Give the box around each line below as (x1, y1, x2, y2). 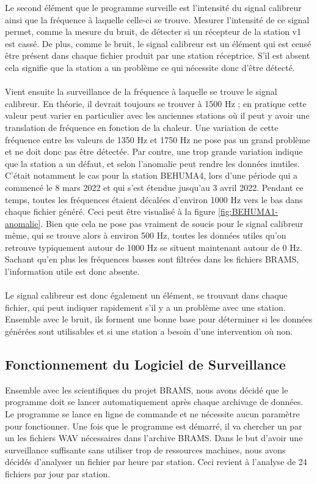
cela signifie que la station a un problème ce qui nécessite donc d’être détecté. (5, 61, 295, 73)
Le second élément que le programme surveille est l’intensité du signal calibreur (5, 1, 302, 13)
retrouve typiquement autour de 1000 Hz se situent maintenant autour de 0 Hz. (5, 240, 302, 253)
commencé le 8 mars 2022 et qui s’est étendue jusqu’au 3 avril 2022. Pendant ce (5, 181, 304, 193)
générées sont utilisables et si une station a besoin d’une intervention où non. (5, 325, 293, 338)
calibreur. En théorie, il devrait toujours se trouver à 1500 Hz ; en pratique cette (5, 97, 307, 110)
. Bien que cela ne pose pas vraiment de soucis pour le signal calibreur (40, 217, 304, 229)
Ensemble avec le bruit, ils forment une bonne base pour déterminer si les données (5, 313, 313, 326)
